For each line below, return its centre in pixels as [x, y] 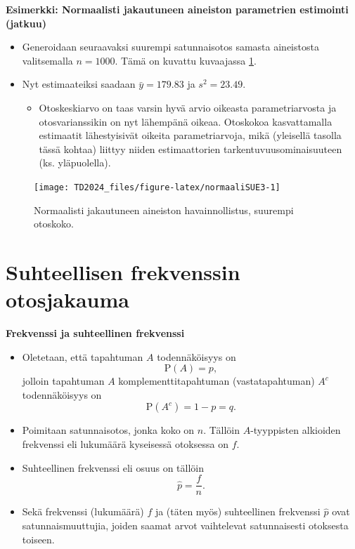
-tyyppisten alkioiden [296, 430]
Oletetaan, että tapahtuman [83, 356]
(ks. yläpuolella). [75, 163]
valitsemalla [47, 60]
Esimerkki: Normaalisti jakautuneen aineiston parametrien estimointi [177, 9]
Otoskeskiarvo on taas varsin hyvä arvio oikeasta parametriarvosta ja [188, 107]
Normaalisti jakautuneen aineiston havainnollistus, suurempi [164, 210]
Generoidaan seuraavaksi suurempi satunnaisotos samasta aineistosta [170, 47]
